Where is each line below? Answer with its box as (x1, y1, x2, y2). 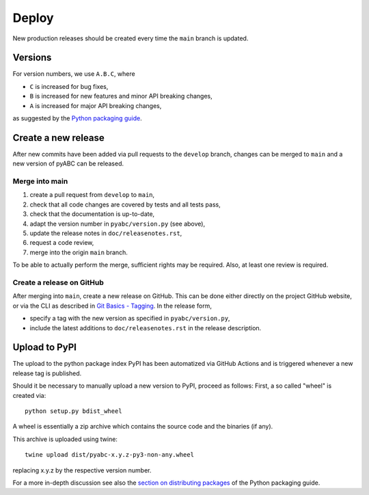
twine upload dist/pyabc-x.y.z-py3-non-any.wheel (25, 451, 195, 459)
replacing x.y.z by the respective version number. (12, 466, 152, 474)
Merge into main (12, 176, 68, 186)
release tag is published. (12, 369, 82, 377)
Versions (12, 52, 52, 64)
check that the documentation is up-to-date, (29, 210, 155, 218)
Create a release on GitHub (12, 278, 104, 287)
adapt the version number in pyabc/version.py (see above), (29, 219, 205, 228)
